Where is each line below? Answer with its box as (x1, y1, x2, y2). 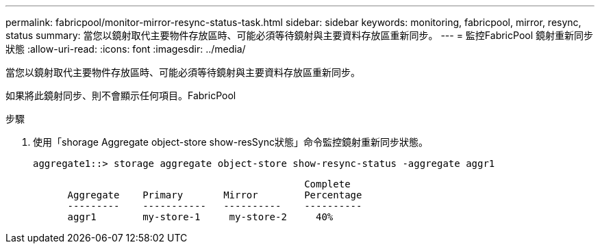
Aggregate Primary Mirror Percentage (67, 189, 362, 200)
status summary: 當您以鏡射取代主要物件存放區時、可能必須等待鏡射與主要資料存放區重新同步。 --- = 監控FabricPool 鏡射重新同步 (5, 29, 593, 41)
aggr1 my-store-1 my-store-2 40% (67, 211, 334, 222)
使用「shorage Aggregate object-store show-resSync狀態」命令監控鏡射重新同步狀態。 (33, 136, 428, 148)
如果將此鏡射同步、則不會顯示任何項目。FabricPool (5, 90, 236, 101)
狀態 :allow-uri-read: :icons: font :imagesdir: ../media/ (5, 43, 246, 55)
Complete (304, 179, 351, 189)
